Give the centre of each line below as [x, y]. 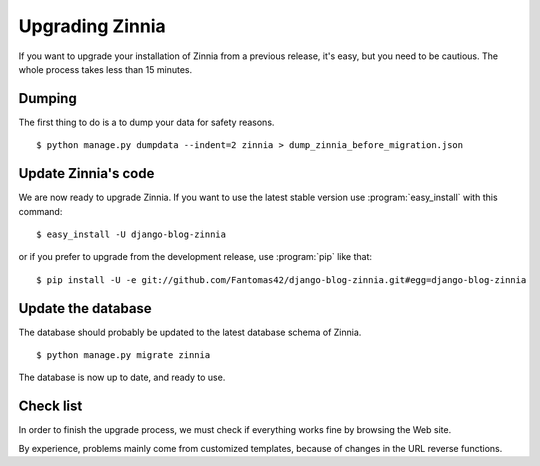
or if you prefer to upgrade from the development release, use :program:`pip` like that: [195, 257]
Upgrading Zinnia [92, 26]
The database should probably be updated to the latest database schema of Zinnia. [190, 332]
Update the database [85, 308]
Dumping [47, 98]
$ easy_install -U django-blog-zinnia [131, 234]
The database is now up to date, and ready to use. [122, 377]
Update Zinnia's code [86, 173]
